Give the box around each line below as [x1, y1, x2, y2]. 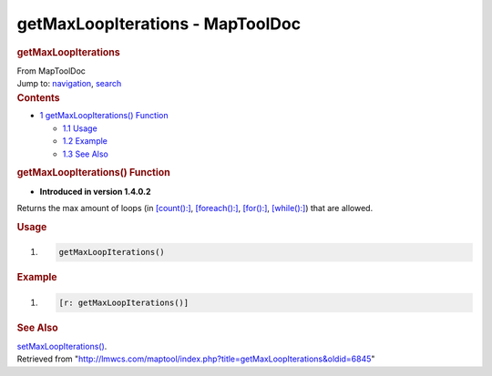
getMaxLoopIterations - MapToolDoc [16, 14, 301, 34]
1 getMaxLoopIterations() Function [39, 110, 169, 121]
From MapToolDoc [16, 65, 87, 76]
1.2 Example [62, 136, 108, 147]
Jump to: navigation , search [16, 78, 122, 89]
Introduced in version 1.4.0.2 [39, 186, 151, 197]
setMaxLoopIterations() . [16, 341, 108, 352]
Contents [16, 91, 60, 104]
